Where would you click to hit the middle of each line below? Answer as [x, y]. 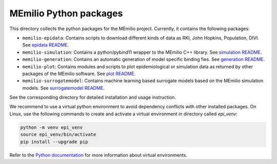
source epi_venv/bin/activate [58, 135]
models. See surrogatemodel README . [64, 88]
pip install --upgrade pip [54, 142]
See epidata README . [46, 45]
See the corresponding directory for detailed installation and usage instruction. [93, 98]
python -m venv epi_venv [52, 127]
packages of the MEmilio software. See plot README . [79, 74]
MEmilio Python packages [66, 13]
